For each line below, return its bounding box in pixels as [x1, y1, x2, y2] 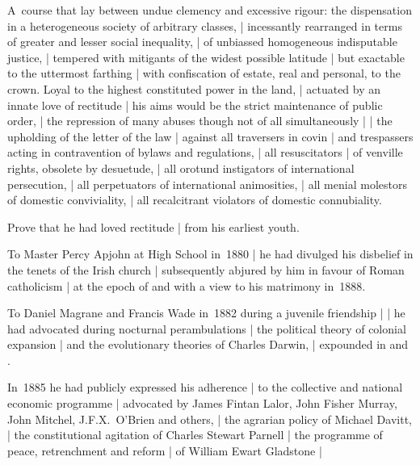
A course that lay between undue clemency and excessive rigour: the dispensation [7, 2, 412, 18]
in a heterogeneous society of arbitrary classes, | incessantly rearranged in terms [7, 17, 402, 34]
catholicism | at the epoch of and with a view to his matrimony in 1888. [7, 277, 366, 294]
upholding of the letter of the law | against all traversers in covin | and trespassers [7, 128, 414, 145]
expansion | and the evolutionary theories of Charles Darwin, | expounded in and [7, 336, 409, 353]
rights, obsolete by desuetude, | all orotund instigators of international [7, 159, 355, 176]
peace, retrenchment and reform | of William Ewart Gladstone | [7, 442, 322, 459]
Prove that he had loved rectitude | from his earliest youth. [7, 218, 300, 235]
